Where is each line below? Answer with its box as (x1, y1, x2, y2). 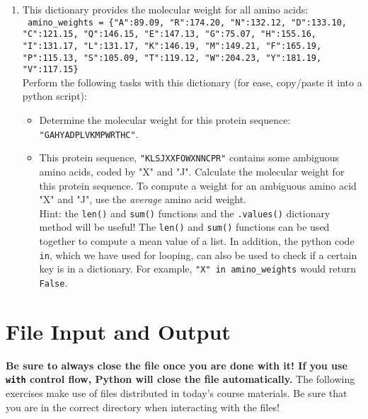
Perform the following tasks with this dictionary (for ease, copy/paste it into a (22, 74, 362, 89)
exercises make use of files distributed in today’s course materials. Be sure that (6, 386, 347, 400)
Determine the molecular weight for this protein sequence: (39, 113, 291, 127)
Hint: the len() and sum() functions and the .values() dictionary (39, 205, 330, 220)
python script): (22, 88, 87, 103)
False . (39, 275, 68, 289)
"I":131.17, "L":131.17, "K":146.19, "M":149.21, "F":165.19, (22, 40, 322, 51)
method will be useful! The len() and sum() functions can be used (39, 219, 330, 234)
